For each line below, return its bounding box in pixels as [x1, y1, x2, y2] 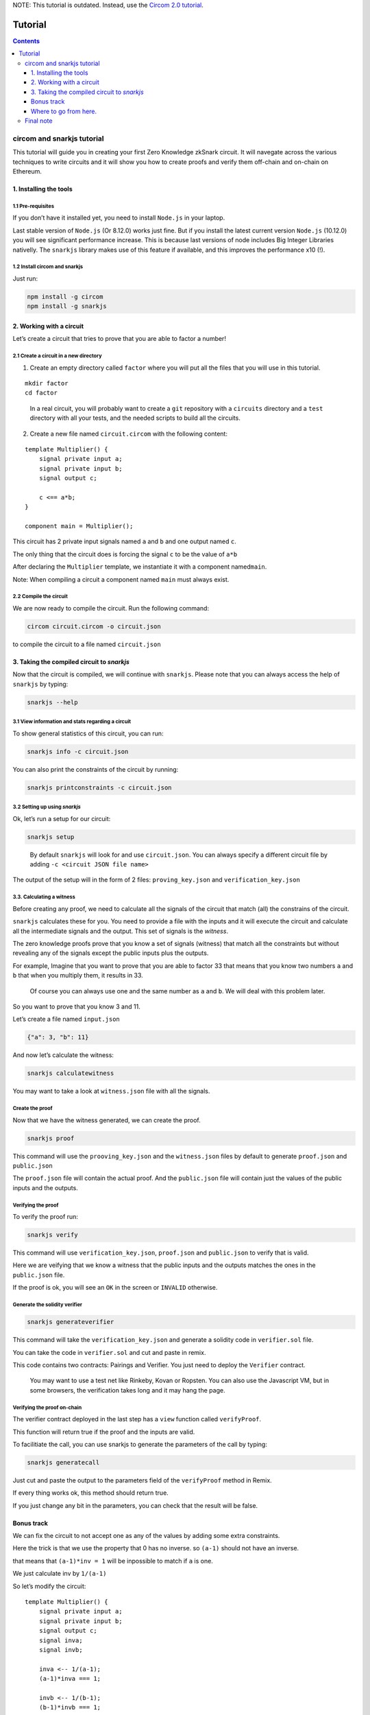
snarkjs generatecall [27, 1458, 100, 1466]
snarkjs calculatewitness [27, 1069, 114, 1077]
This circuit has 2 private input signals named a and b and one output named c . [12, 537, 236, 545]
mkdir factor [25, 379, 69, 387]
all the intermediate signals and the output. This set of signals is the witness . [12, 927, 229, 935]
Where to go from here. [31, 107, 97, 115]
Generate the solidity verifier [12, 1301, 82, 1308]
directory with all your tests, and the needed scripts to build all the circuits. [29, 414, 241, 422]
